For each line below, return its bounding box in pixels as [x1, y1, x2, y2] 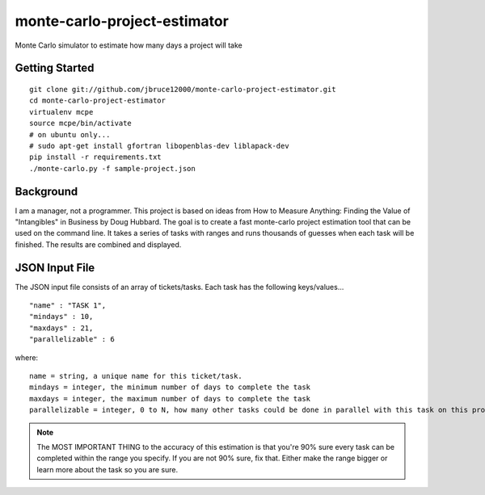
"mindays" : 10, [29, 312, 94, 321]
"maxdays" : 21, [29, 323, 94, 333]
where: [15, 352, 39, 363]
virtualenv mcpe [29, 107, 94, 116]
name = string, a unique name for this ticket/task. [29, 371, 242, 381]
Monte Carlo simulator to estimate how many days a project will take [15, 40, 242, 50]
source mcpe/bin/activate [29, 119, 133, 128]
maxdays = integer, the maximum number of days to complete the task [29, 394, 311, 403]
